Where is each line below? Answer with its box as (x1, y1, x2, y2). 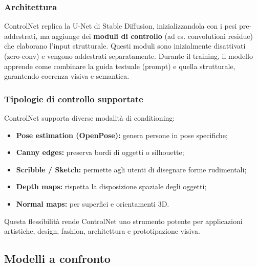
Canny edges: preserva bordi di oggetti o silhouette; (16, 147, 184, 158)
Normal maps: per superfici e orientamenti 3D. (16, 198, 169, 209)
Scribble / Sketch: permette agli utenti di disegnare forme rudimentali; (16, 164, 247, 174)
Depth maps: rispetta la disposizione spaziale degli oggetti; (16, 181, 207, 192)
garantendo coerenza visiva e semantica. (4, 71, 130, 81)
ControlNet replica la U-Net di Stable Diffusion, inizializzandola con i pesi (4, 20, 237, 31)
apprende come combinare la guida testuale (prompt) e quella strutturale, (4, 60, 235, 71)
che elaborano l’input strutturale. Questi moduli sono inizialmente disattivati (4, 40, 246, 51)
